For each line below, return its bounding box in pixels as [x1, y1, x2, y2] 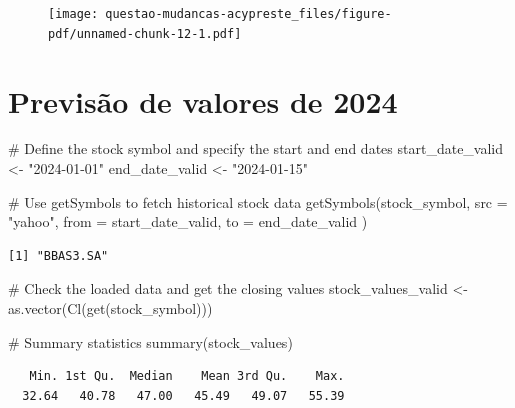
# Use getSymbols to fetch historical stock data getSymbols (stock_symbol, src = [8, 191, 508, 212]
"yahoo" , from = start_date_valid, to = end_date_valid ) [8, 211, 368, 232]
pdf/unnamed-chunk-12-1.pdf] [48, 26, 242, 41]
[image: [48, 7, 99, 21]
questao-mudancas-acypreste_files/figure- [105, 7, 392, 21]
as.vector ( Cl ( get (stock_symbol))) [8, 298, 213, 318]
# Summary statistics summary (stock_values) [8, 331, 293, 352]
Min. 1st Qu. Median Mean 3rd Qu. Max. [29, 369, 345, 384]
